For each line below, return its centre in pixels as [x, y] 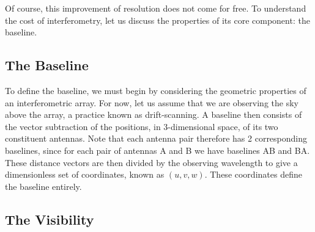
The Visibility [50, 219]
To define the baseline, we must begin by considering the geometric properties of [156, 90]
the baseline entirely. [43, 186]
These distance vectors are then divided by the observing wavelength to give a [151, 162]
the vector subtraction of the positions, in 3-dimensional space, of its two [142, 126]
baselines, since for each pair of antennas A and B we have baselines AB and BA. [157, 150]
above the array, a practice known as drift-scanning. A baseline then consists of [154, 114]
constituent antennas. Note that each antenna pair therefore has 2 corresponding [156, 138]
